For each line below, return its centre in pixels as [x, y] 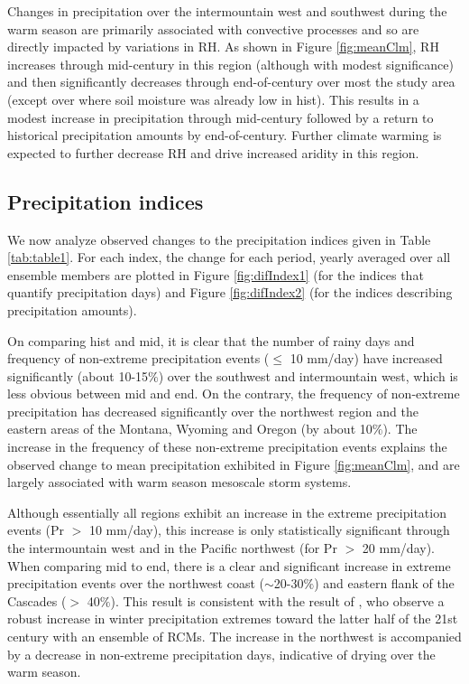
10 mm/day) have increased [366, 358]
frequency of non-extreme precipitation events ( [138, 358]
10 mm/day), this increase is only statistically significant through [269, 530]
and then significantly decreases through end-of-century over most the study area [231, 82]
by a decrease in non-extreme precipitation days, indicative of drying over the [221, 654]
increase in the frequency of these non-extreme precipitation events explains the [227, 447]
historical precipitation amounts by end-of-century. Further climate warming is [225, 135]
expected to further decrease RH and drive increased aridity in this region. [213, 152]
